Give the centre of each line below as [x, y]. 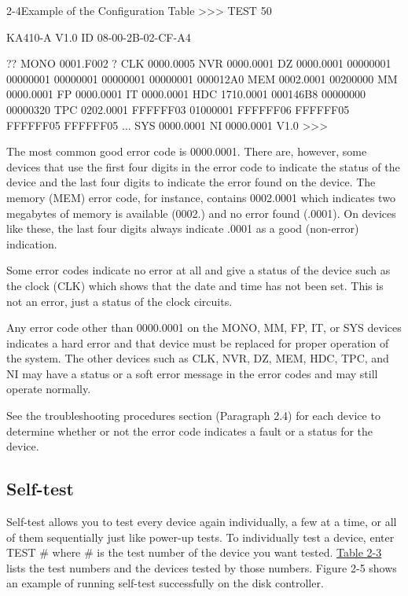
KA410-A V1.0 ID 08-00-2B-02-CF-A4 [99, 37]
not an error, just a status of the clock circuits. [119, 301]
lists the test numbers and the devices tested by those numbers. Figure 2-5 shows [202, 567]
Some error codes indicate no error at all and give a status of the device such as [198, 270]
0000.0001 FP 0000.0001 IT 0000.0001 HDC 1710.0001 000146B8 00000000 [186, 94]
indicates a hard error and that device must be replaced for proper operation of [198, 342]
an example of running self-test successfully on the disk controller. [165, 583]
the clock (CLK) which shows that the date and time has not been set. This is [195, 285]
